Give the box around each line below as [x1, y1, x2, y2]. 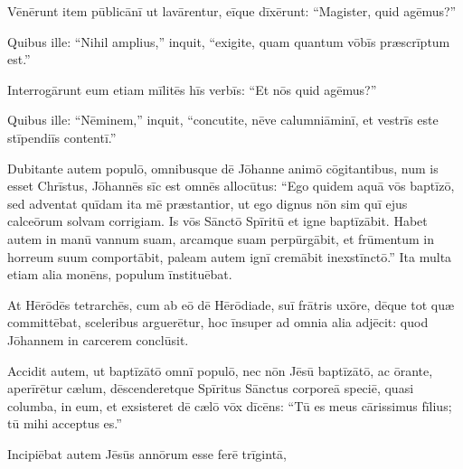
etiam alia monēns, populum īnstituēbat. [7, 265, 232, 284]
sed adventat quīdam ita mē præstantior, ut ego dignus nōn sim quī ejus [7, 193, 408, 212]
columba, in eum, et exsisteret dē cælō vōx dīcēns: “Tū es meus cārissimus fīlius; [7, 396, 452, 415]
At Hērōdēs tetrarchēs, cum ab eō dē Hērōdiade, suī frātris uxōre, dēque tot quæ [7, 295, 455, 314]
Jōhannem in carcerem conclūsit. [7, 330, 189, 349]
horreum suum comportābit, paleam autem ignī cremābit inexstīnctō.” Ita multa [7, 247, 452, 266]
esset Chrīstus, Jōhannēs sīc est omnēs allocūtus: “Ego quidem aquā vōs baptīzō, [7, 176, 455, 195]
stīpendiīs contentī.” [7, 127, 117, 146]
